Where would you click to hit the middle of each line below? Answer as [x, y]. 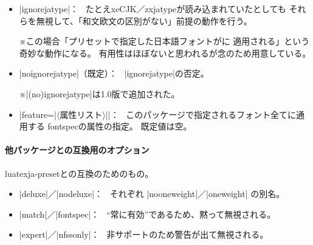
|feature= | [38, 114]
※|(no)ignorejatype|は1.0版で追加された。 [99, 93]
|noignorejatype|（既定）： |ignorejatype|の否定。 [114, 73]
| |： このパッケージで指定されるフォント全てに [201, 114]
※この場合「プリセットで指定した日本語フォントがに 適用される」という [164, 41]
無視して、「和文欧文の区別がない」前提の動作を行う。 [144, 20]
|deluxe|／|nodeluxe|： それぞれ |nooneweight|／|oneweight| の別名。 [152, 194]
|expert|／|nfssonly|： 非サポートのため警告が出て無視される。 [144, 234]
